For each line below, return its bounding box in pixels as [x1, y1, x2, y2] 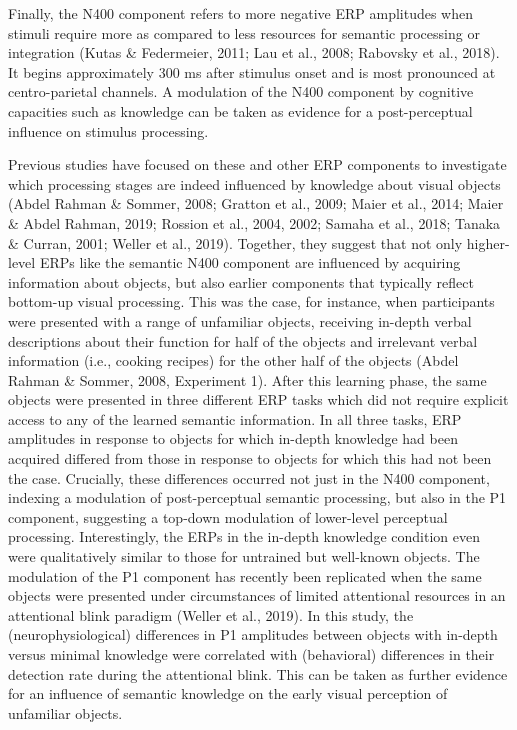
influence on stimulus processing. [8, 120, 209, 141]
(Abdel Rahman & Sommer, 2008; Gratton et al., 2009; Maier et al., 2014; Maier [8, 193, 504, 214]
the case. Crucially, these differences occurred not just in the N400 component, [8, 467, 490, 488]
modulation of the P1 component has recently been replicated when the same [8, 565, 482, 586]
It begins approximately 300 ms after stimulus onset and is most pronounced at [8, 61, 496, 82]
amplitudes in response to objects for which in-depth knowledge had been [8, 428, 458, 449]
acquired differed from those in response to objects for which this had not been [8, 448, 492, 469]
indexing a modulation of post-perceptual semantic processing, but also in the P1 [8, 487, 507, 508]
